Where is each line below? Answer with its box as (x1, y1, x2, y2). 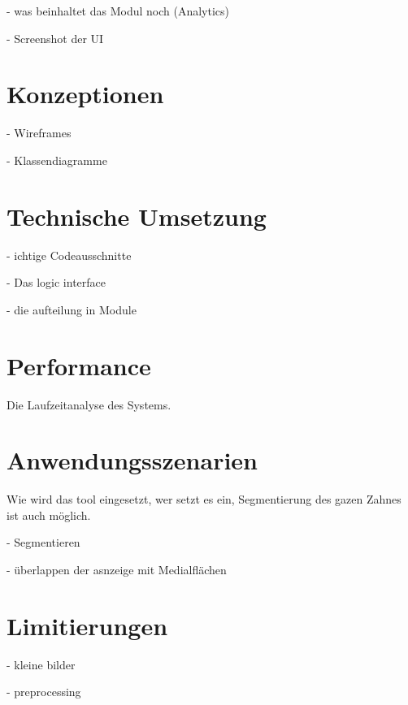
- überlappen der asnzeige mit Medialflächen (7, 561, 227, 578)
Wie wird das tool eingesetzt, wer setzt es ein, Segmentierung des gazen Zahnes (7, 491, 401, 508)
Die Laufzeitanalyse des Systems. (7, 396, 171, 413)
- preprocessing (7, 683, 81, 700)
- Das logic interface (7, 274, 106, 291)
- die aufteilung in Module (7, 301, 137, 318)
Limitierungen (7, 608, 168, 642)
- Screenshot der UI (7, 29, 104, 46)
